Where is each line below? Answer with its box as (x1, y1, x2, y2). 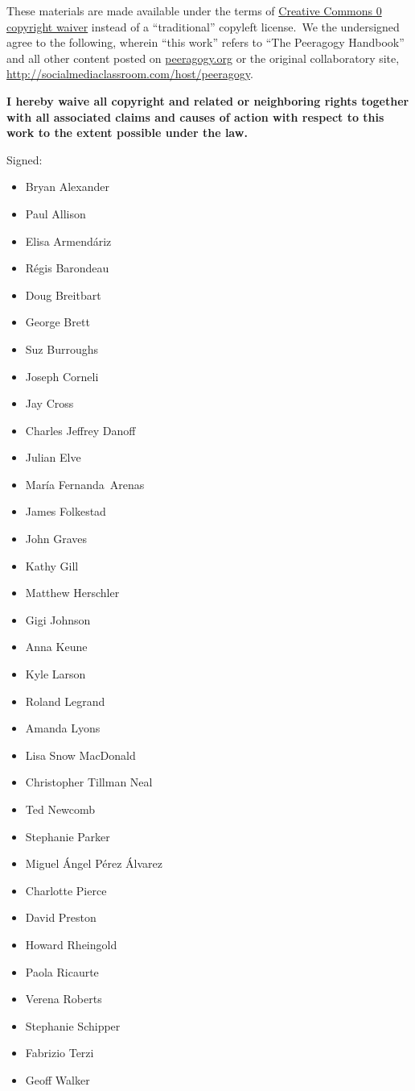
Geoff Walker (25, 1071, 90, 1088)
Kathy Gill (25, 557, 79, 574)
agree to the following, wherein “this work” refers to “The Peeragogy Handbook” (6, 34, 405, 51)
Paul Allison (25, 205, 86, 222)
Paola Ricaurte (25, 963, 99, 980)
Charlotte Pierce (25, 882, 107, 898)
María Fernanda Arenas (25, 475, 145, 492)
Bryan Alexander (25, 178, 109, 195)
